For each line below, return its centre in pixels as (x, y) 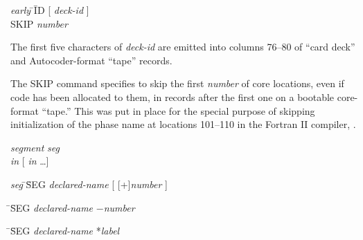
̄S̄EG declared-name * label (65, 231)
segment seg (35, 147)
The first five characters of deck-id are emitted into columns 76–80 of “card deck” (183, 47)
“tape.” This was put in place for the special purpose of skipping (178, 110)
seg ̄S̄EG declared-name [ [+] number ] (89, 184)
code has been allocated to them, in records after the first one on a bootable (172, 96)
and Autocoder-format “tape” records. (91, 60)
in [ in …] (30, 161)
